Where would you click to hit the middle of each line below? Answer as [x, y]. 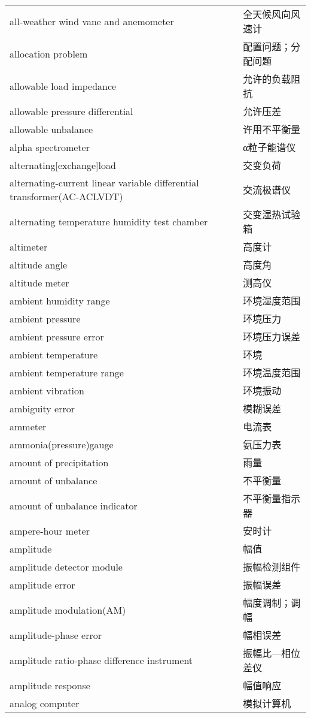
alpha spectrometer [50, 147]
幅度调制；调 [272, 603]
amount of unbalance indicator [74, 505]
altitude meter [39, 282]
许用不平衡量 [272, 129]
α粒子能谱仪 [269, 147]
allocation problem [49, 53]
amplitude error [42, 584]
